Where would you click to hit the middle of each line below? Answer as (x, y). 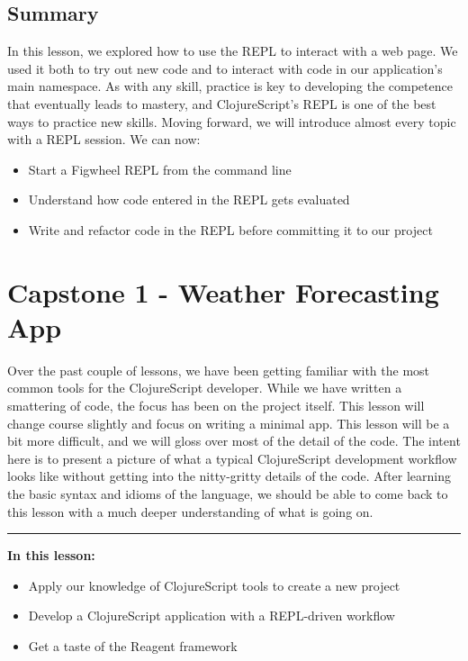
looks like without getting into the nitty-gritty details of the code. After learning (229, 476)
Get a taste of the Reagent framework (133, 645)
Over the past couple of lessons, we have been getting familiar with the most (219, 370)
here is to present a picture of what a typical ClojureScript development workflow (232, 458)
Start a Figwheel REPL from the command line (160, 169)
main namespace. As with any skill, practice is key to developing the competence (230, 86)
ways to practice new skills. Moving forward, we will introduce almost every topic (232, 121)
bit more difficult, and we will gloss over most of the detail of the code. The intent (234, 441)
